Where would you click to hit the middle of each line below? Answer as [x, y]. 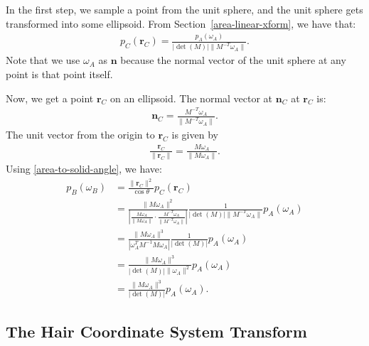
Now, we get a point [50, 98]
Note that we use [43, 60]
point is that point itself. [59, 74]
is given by [195, 135]
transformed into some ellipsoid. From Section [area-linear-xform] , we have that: [181, 23]
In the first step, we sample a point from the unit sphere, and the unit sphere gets [184, 9]
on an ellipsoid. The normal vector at [192, 98]
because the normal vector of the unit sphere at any [233, 60]
